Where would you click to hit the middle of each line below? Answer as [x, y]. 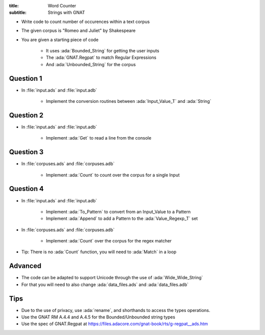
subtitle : [18, 13]
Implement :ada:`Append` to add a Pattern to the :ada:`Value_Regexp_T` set [122, 218]
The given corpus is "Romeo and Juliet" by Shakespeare [79, 31]
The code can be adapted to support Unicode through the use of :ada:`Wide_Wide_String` [112, 278]
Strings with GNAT [66, 13]
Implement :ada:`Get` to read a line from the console [99, 138]
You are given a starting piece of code [60, 40]
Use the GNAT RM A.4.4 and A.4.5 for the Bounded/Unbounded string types [98, 317]
